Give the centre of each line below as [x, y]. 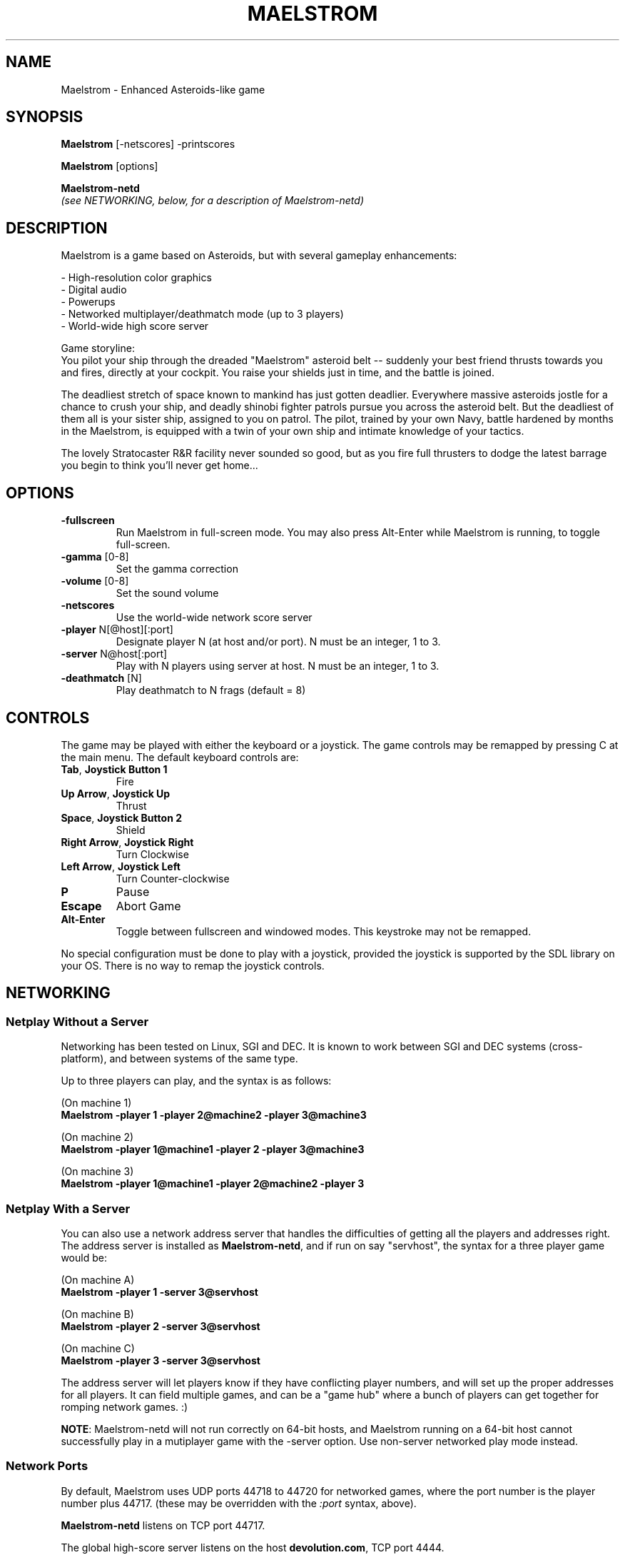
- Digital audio [94, 290]
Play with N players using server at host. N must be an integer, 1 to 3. [278, 666]
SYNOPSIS [45, 117]
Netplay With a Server [68, 1208]
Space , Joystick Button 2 [121, 817]
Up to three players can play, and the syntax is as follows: [196, 1081]
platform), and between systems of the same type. [179, 1059]
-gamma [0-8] [95, 557]
